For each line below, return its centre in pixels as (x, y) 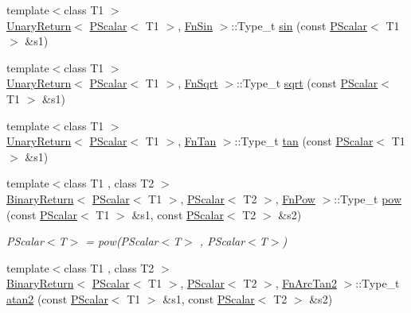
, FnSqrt (198, 83)
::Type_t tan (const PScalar (304, 141)
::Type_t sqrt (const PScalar (307, 83)
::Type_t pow (368, 198)
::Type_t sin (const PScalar (299, 25)
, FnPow (295, 198)
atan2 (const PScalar (57, 298)
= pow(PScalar (122, 241)
